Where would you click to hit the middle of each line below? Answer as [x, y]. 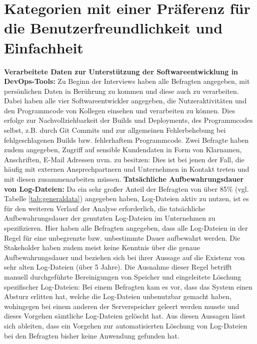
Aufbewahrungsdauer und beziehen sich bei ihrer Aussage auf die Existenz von [124, 257]
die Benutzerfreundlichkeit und [113, 28]
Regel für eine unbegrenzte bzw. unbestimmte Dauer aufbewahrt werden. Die [122, 237]
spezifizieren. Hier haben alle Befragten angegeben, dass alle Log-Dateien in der [126, 228]
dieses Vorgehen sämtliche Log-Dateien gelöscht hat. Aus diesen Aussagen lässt [125, 316]
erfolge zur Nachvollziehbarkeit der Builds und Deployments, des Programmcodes [128, 120]
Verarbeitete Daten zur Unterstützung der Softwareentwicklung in [121, 71]
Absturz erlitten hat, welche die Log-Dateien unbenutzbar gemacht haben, [118, 296]
